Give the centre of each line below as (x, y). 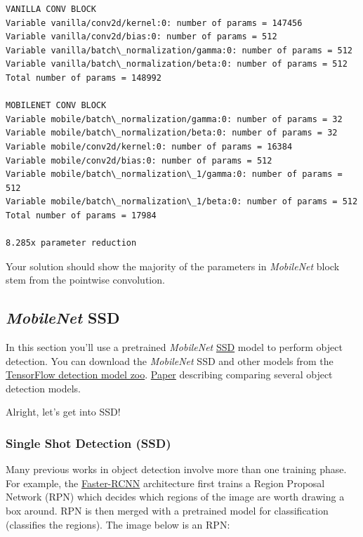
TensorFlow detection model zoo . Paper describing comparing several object (169, 374)
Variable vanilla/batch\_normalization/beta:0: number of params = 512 (177, 64)
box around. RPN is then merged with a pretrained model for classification (167, 511)
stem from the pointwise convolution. (85, 280)
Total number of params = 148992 (84, 78)
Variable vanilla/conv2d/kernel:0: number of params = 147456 (154, 23)
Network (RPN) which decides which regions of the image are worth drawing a (175, 497)
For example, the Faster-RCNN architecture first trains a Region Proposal (165, 483)
